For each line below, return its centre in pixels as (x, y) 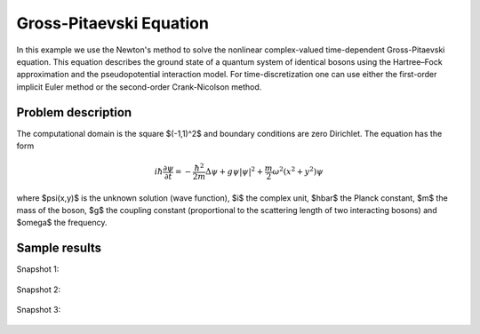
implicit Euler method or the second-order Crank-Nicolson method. (139, 87)
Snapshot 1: (38, 269)
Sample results (59, 248)
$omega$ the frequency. (62, 223)
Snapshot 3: (39, 310)
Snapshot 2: (39, 290)
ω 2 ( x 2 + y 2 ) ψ (298, 171)
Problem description (74, 112)
